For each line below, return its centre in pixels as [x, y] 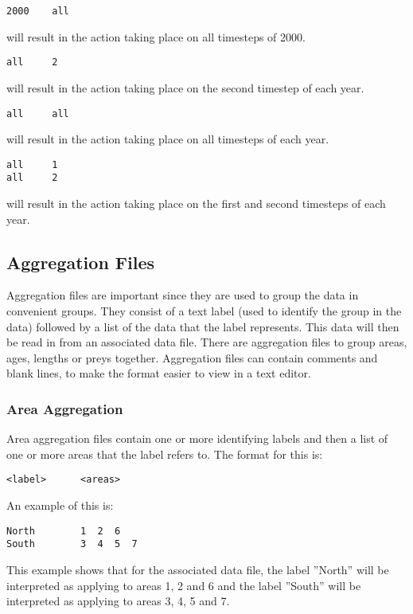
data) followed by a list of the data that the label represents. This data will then [203, 326]
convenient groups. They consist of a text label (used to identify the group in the [204, 311]
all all [38, 113]
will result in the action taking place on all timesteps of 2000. [156, 36]
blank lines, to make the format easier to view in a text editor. [159, 373]
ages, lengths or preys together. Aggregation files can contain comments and [192, 357]
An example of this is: [60, 505]
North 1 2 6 [64, 531]
